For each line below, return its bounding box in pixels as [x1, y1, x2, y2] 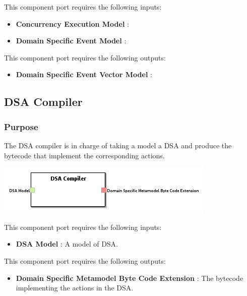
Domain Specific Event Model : [16, 35, 127, 46]
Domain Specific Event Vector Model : [16, 69, 152, 80]
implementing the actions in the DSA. [16, 282, 134, 293]
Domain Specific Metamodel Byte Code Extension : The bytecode [16, 272, 243, 283]
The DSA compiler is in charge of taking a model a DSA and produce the [4, 140, 232, 150]
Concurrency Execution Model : [16, 18, 129, 29]
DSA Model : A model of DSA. [16, 239, 118, 249]
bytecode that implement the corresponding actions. [4, 150, 165, 160]
